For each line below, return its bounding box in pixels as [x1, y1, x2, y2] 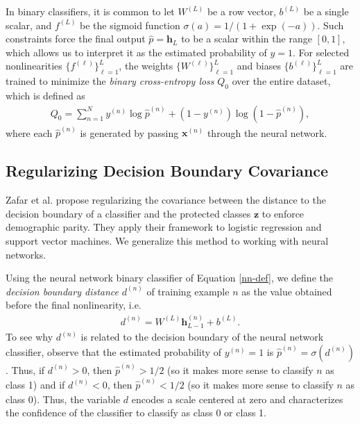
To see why [6, 329, 53, 344]
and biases [237, 58, 281, 73]
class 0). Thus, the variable [6, 391, 121, 406]
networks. [6, 247, 46, 261]
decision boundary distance [6, 284, 119, 298]
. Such [317, 17, 344, 32]
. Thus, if [6, 362, 45, 377]
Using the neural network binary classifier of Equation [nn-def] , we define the [6, 270, 333, 285]
